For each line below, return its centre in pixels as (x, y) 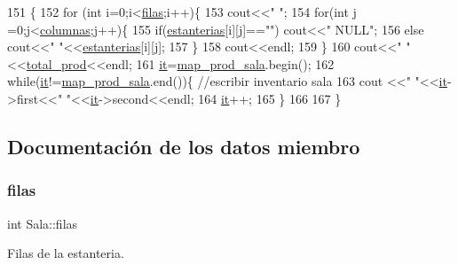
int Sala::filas (43, 223)
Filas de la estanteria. (66, 253)
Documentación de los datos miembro (184, 146)
